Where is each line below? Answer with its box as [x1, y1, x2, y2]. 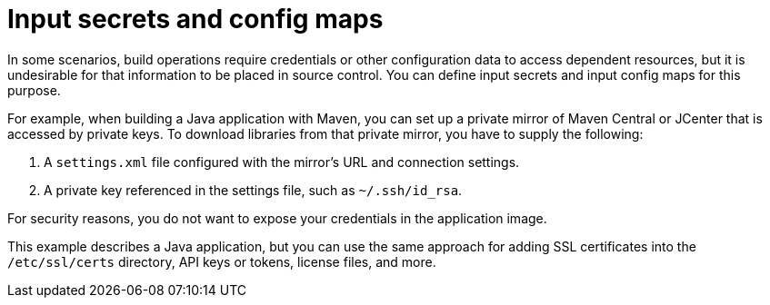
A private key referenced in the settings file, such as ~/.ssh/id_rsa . [44, 182, 463, 198]
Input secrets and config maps [7, 4, 384, 34]
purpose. [7, 82, 61, 98]
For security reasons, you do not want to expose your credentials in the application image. [7, 210, 547, 226]
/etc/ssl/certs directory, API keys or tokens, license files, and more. [7, 253, 436, 270]
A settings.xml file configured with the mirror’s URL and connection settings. [44, 153, 520, 170]
